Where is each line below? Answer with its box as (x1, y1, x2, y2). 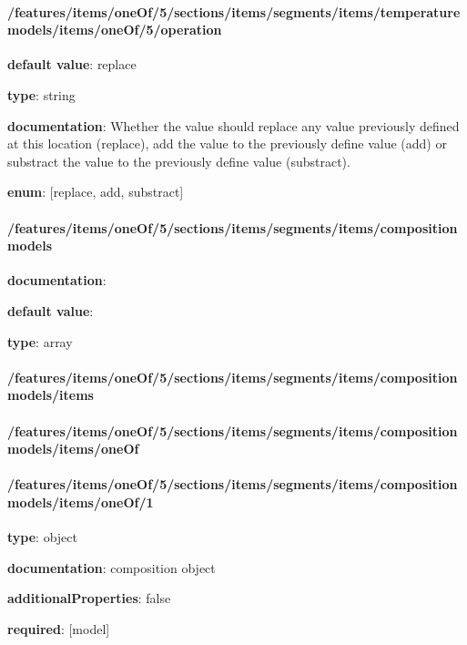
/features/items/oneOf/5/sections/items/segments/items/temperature (7, 2, 461, 21)
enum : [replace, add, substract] (7, 182, 184, 201)
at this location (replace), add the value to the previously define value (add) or (7, 134, 447, 153)
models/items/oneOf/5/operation (7, 20, 222, 39)
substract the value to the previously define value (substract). (7, 151, 350, 170)
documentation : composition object (7, 558, 216, 577)
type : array (7, 332, 73, 351)
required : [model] (7, 619, 110, 638)
